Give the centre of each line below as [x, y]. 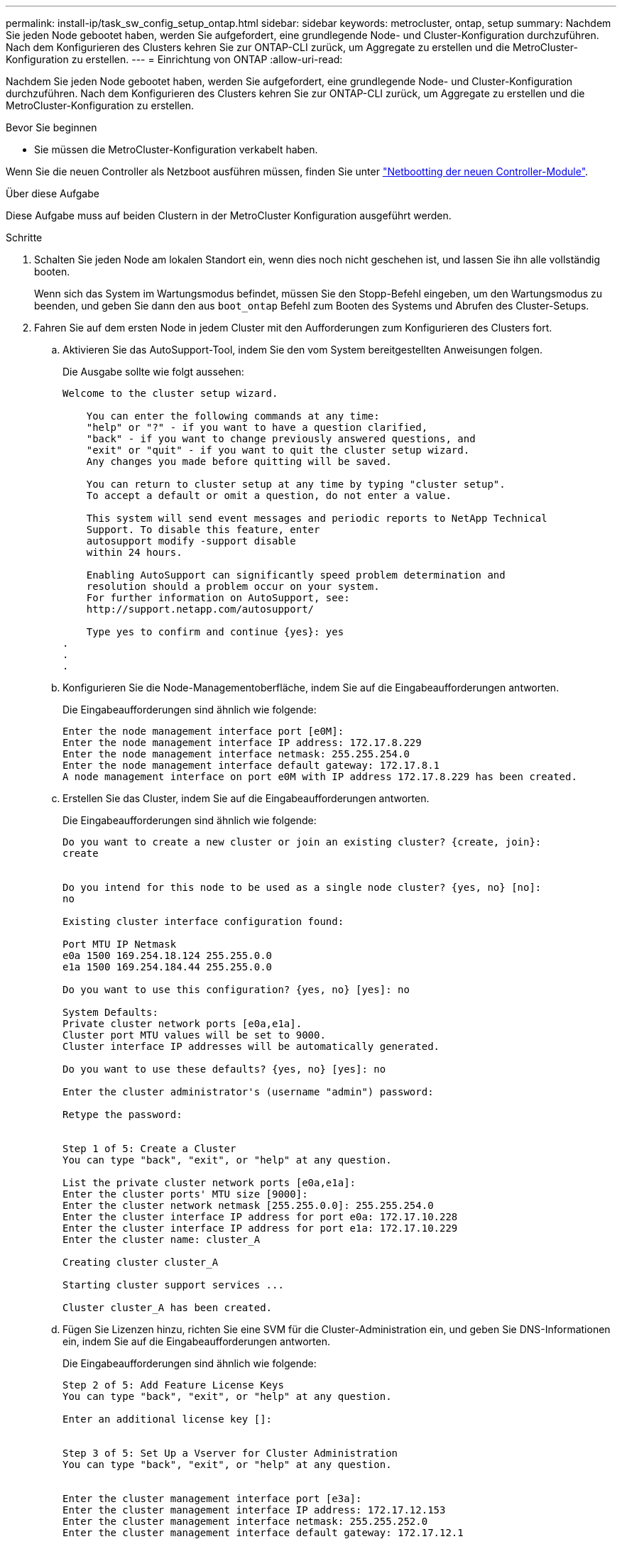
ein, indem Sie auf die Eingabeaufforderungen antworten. [196, 1341]
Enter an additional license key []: [168, 1419]
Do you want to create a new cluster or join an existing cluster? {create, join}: [302, 842]
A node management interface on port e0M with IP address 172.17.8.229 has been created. [320, 777]
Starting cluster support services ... [173, 1285]
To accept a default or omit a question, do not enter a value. [269, 495]
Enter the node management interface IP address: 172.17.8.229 [242, 743]
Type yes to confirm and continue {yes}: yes [215, 632]
